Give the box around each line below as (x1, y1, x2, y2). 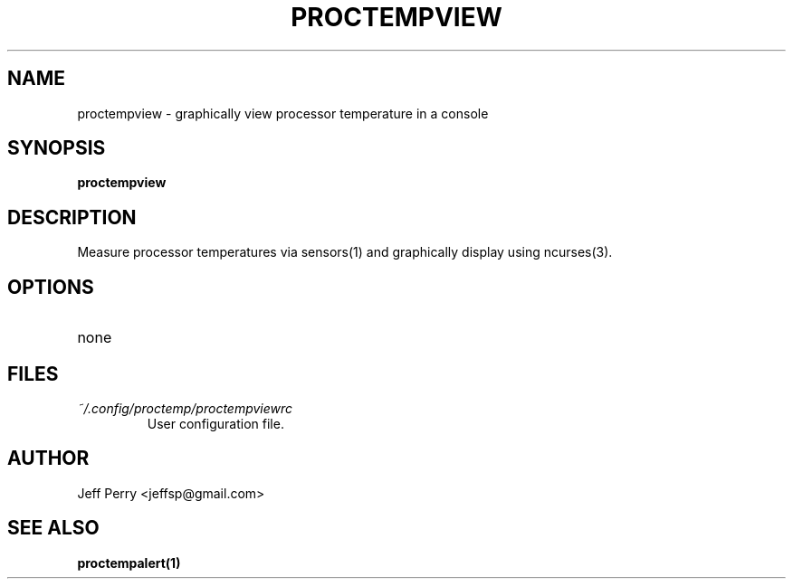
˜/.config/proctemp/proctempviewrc (77, 400, 293, 416)
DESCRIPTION (7, 205, 137, 229)
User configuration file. (147, 415, 284, 431)
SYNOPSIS (7, 137, 106, 160)
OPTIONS (7, 275, 94, 298)
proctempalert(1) (77, 554, 181, 571)
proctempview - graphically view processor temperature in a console (77, 105, 489, 121)
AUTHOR (7, 447, 90, 470)
